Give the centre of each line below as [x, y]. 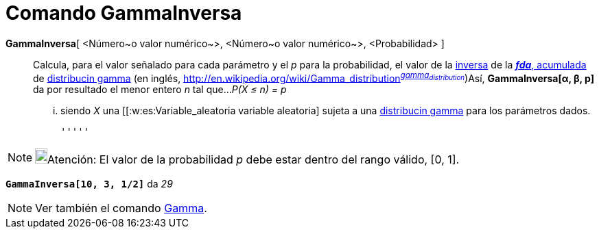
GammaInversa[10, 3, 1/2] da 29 [89, 184]
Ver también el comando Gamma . [121, 208]
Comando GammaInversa [124, 13]
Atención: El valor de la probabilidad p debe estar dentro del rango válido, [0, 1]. [254, 160]
